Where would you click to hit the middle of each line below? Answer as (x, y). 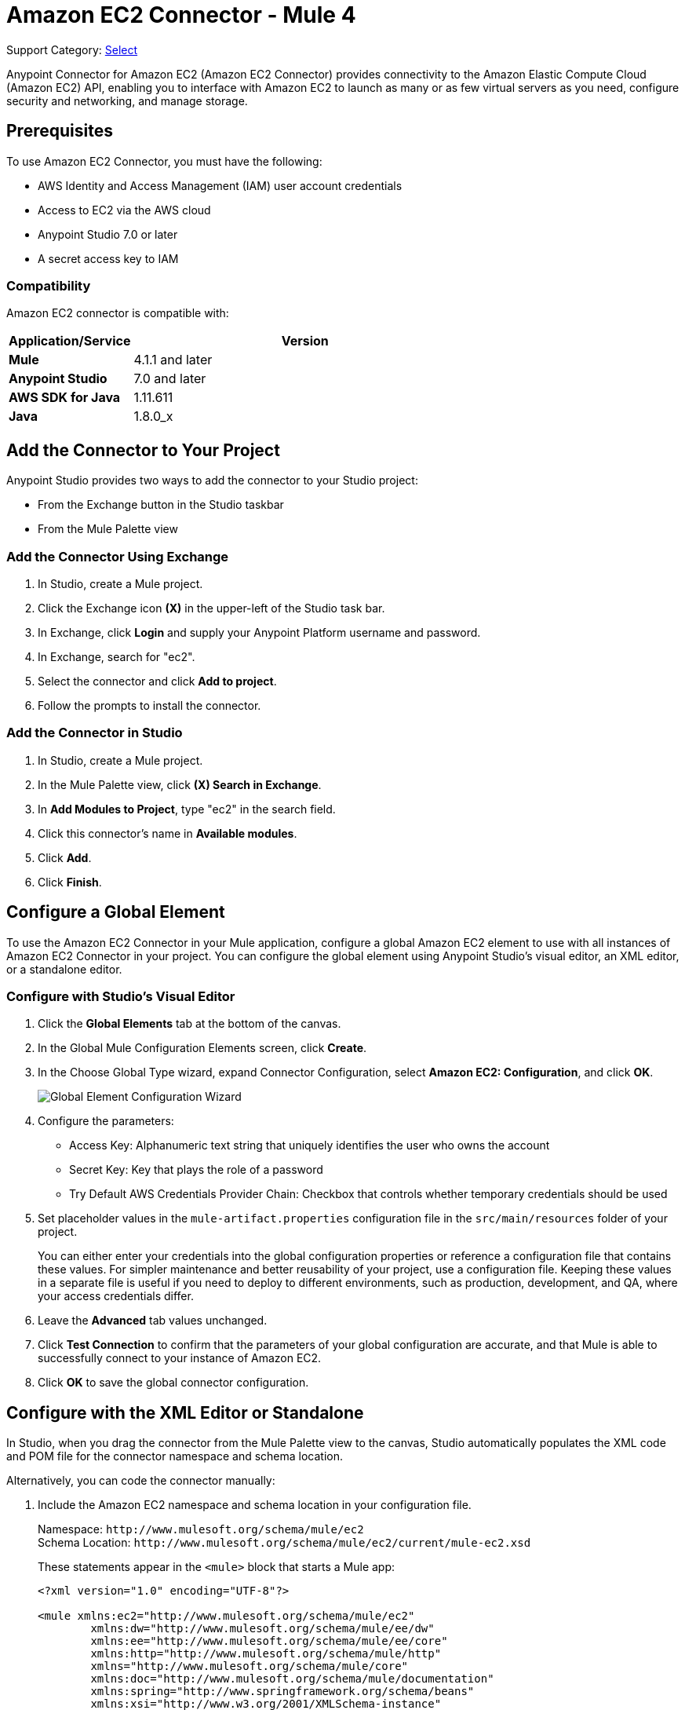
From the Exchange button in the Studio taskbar (161, 505)
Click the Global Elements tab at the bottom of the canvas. (189, 1024)
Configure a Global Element (116, 912)
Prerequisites (60, 131)
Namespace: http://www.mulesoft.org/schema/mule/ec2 (201, 1529)
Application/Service (70, 341)
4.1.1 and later (173, 360)
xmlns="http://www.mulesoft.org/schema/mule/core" (250, 1666)
